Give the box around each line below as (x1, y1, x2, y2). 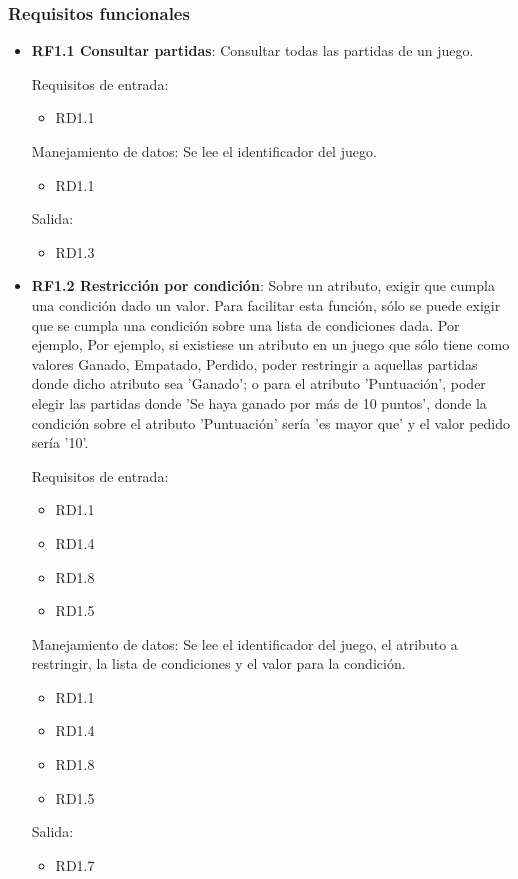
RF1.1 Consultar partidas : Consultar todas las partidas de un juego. (31, 40, 474, 61)
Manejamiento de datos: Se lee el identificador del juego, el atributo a (31, 633, 458, 654)
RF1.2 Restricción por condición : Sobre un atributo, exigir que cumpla (31, 275, 495, 296)
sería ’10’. (31, 432, 89, 453)
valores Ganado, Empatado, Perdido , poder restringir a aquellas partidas (31, 353, 478, 374)
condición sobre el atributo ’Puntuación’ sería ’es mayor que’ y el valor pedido (31, 412, 510, 433)
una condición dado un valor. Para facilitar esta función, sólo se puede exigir (31, 294, 501, 315)
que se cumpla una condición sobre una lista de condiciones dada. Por (31, 314, 460, 335)
